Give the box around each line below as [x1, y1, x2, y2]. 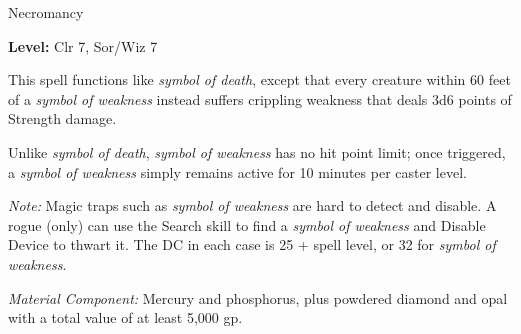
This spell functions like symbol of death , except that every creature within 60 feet [8, 69, 511, 90]
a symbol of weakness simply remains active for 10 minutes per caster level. [8, 161, 467, 182]
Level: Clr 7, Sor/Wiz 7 [8, 35, 158, 56]
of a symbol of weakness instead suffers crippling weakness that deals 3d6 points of [8, 88, 512, 109]
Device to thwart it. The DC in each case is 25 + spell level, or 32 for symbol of [8, 234, 496, 255]
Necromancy [8, 2, 84, 22]
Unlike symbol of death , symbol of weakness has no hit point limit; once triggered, [8, 141, 506, 162]
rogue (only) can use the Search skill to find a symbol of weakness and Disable [8, 214, 486, 235]
